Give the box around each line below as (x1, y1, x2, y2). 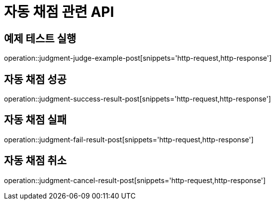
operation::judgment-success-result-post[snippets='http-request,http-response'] (4, 95, 271, 103)
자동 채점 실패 (4, 113, 67, 126)
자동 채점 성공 (4, 73, 67, 86)
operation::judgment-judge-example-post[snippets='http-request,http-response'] (4, 54, 272, 63)
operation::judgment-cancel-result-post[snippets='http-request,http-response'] (4, 176, 266, 185)
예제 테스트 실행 (4, 32, 77, 45)
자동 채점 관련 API (4, 3, 114, 20)
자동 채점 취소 (4, 154, 67, 167)
